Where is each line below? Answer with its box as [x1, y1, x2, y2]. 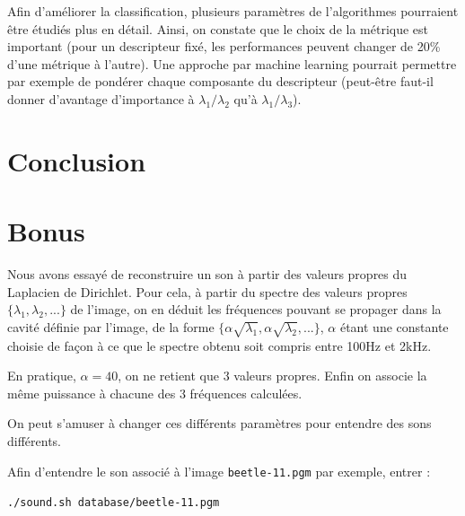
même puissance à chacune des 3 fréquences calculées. [7, 383, 303, 402]
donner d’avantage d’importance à [7, 89, 195, 108]
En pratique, [7, 366, 76, 385]
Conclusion [7, 142, 146, 179]
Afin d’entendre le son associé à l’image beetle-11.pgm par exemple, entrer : [7, 461, 431, 480]
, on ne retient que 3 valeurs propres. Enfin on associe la [118, 366, 427, 385]
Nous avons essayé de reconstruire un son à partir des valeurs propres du [7, 265, 408, 284]
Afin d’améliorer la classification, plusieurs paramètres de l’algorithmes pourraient [7, 2, 459, 20]
